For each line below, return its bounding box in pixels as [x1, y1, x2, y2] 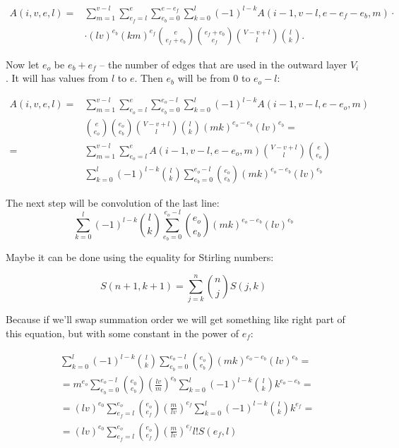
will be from [177, 71, 230, 85]
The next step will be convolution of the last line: [6, 195, 220, 210]
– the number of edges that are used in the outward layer [100, 56, 347, 71]
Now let [6, 56, 40, 71]
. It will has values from [6, 71, 109, 85]
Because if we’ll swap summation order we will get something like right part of [6, 312, 345, 327]
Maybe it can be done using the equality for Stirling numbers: [6, 250, 274, 265]
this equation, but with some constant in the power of [6, 325, 239, 340]
